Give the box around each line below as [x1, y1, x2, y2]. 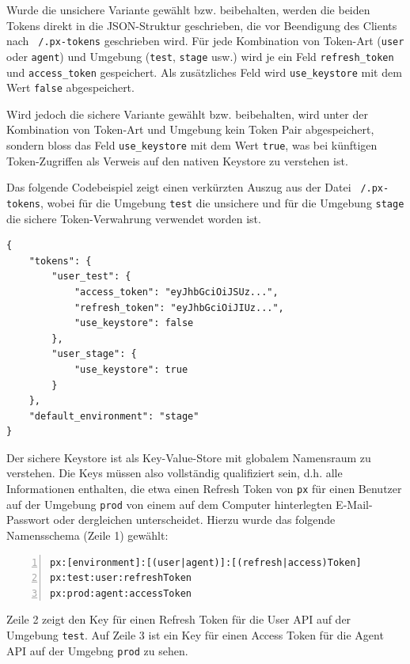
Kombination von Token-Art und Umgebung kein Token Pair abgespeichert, [6, 121, 374, 138]
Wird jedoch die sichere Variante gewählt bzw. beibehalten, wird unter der [6, 105, 368, 122]
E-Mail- [336, 495, 373, 512]
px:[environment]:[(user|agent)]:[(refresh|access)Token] [50, 556, 362, 568]
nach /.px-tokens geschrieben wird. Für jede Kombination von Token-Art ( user [6, 32, 404, 49]
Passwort [6, 511, 50, 528]
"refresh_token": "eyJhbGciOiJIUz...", [74, 302, 284, 313]
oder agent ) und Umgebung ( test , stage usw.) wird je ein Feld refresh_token [6, 47, 394, 64]
